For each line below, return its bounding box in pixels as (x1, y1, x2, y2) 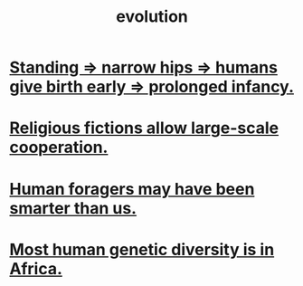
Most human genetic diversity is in (9, 239, 275, 260)
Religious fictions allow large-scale (9, 118, 279, 138)
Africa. (9, 258, 63, 279)
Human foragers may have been (9, 178, 255, 199)
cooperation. (9, 138, 109, 157)
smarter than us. (9, 197, 137, 218)
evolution (116, 6, 188, 27)
